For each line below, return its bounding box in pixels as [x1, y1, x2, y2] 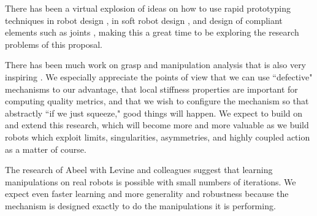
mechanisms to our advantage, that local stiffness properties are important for [5, 82, 298, 95]
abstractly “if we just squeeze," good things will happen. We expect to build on [5, 106, 303, 119]
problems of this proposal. [5, 37, 102, 50]
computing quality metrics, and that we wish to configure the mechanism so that [5, 94, 309, 107]
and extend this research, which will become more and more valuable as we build [5, 118, 309, 131]
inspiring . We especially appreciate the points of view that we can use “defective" [5, 70, 313, 83]
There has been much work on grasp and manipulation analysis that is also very [5, 58, 307, 71]
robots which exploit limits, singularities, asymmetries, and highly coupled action [5, 130, 310, 143]
